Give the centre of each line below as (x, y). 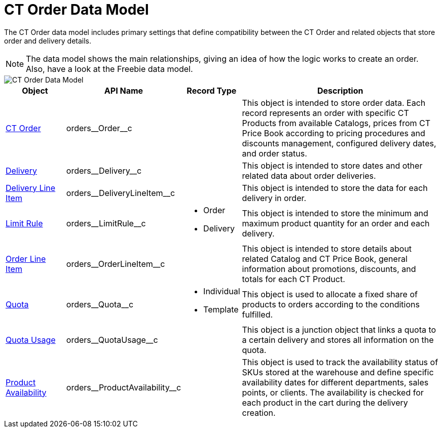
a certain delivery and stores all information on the (338, 340)
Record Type (212, 90)
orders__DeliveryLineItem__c (121, 193)
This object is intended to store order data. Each (334, 103)
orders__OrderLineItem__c (116, 264)
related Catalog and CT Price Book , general (325, 259)
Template (221, 309)
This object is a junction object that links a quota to (339, 329)
